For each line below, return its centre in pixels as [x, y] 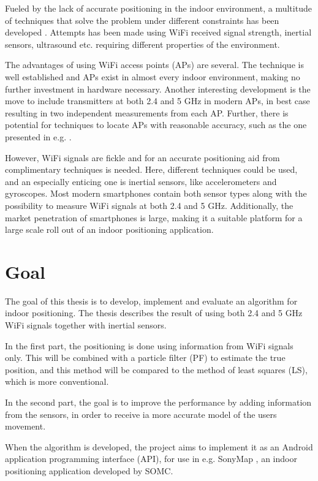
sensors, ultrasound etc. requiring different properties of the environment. [142, 44]
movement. [25, 426]
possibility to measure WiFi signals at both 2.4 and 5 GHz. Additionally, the [149, 205]
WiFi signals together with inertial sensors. [86, 325]
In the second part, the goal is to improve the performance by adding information [158, 402]
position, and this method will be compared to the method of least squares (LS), [156, 369]
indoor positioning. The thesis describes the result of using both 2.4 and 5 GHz [154, 313]
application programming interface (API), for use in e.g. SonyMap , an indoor [151, 459]
